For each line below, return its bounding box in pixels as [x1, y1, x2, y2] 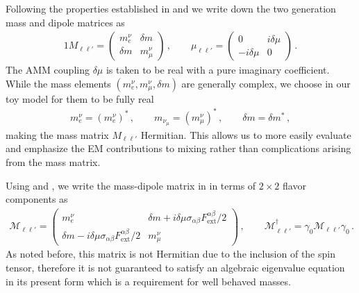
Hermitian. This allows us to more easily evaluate [140, 127, 351, 142]
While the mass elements [6, 76, 111, 90]
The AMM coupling [6, 62, 90, 77]
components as [6, 192, 68, 206]
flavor [283, 178, 306, 192]
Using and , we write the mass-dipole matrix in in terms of [6, 178, 256, 192]
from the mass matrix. [6, 154, 101, 169]
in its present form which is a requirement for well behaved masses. [6, 274, 291, 288]
